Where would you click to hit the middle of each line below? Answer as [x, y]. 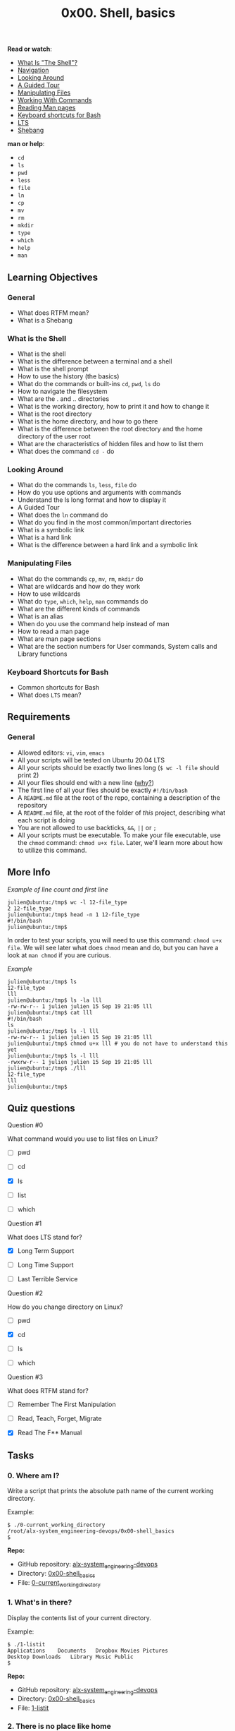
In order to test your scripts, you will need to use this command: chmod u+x [115, 940]
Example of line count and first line [58, 889]
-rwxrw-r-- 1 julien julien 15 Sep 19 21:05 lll [80, 1062]
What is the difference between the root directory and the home [110, 429]
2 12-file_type [30, 909]
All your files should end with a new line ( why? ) [86, 782]
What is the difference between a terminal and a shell [95, 361]
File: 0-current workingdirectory [59, 1583]
